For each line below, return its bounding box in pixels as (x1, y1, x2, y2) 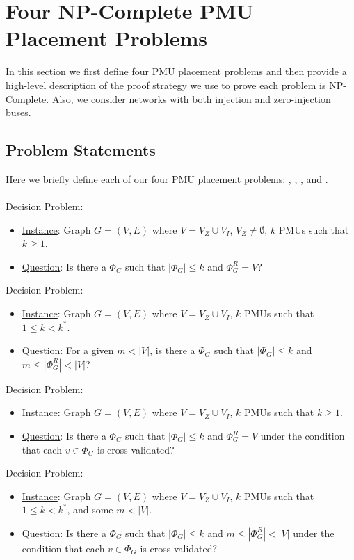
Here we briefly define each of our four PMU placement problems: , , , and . (6, 171, 328, 186)
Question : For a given (22, 343, 114, 358)
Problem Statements (6, 139, 156, 161)
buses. (6, 105, 31, 120)
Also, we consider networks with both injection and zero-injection (51, 91, 331, 106)
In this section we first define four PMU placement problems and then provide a (6, 64, 347, 79)
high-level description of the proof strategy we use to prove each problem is (6, 77, 326, 92)
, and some (67, 502, 113, 517)
